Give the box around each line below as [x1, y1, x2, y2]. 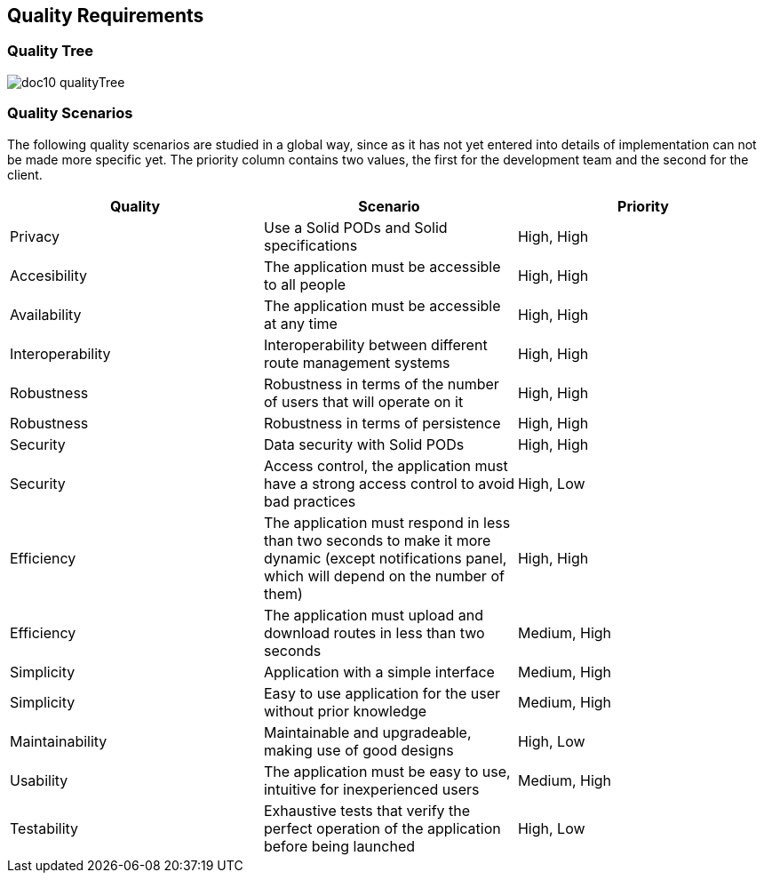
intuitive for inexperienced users [263, 780, 480, 798]
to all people [263, 275, 346, 293]
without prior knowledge [263, 701, 427, 720]
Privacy [10, 227, 60, 245]
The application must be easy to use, [263, 762, 511, 780]
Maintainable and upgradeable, [263, 723, 472, 741]
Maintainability [10, 732, 107, 750]
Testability [10, 819, 79, 837]
